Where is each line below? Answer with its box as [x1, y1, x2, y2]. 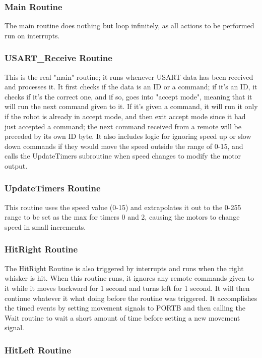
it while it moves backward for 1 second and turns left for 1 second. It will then [5, 282, 250, 293]
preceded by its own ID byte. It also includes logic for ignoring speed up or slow [5, 131, 251, 141]
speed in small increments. [5, 221, 86, 232]
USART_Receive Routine [5, 52, 112, 64]
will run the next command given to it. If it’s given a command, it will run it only [5, 101, 258, 112]
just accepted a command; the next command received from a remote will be [5, 121, 241, 131]
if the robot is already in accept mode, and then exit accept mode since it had [5, 111, 246, 121]
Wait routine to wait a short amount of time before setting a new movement [5, 312, 240, 323]
